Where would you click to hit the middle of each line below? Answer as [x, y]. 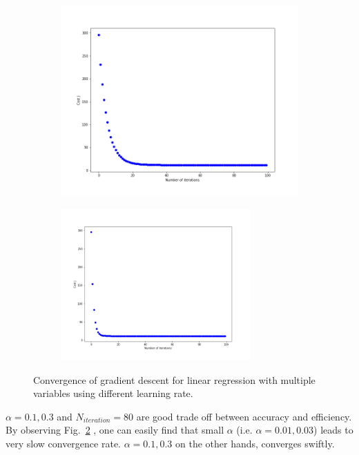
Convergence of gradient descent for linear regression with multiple [174, 379]
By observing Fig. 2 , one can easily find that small [115, 430]
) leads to [333, 430]
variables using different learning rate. [113, 393]
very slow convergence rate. [63, 443]
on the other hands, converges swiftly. [255, 443]
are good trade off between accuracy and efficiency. [244, 416]
